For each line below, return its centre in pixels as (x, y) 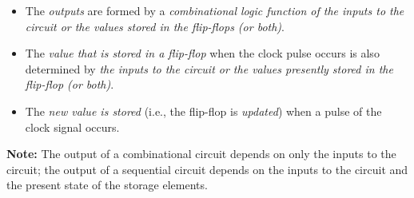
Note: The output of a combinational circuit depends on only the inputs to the (201, 154)
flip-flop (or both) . (70, 84)
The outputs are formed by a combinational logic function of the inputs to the (215, 10)
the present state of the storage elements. (107, 185)
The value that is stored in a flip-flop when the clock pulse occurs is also (202, 53)
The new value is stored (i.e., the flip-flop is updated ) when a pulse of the (203, 111)
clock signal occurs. (72, 127)
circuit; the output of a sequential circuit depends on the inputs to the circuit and (207, 169)
